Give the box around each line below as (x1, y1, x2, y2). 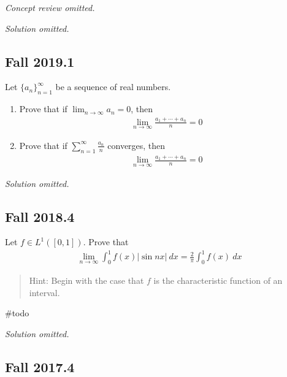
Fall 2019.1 (5, 51, 75, 70)
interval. (29, 286, 60, 299)
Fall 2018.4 (5, 207, 75, 226)
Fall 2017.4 (5, 357, 75, 376)
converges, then (107, 139, 166, 151)
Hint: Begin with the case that (29, 274, 144, 287)
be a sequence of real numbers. (55, 80, 171, 93)
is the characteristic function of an (153, 274, 283, 287)
